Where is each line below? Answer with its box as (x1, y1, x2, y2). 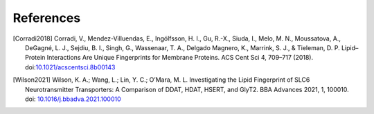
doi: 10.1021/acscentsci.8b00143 (25, 62, 116, 71)
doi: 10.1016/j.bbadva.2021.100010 (25, 95, 121, 103)
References (12, 10, 81, 25)
